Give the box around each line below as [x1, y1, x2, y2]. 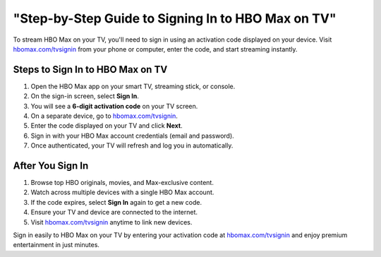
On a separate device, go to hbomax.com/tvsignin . [30, 112, 178, 120]
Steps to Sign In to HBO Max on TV [13, 64, 168, 76]
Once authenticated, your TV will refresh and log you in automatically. [30, 141, 234, 150]
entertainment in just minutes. [13, 241, 100, 249]
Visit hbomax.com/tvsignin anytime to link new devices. [30, 217, 193, 226]
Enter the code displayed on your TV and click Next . [30, 121, 183, 130]
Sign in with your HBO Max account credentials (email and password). [30, 131, 234, 140]
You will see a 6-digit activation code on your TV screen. [30, 102, 198, 110]
